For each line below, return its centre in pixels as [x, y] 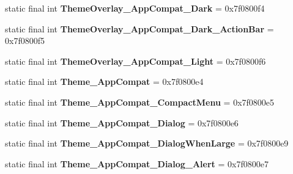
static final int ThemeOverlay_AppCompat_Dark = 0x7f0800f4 [135, 8]
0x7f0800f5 [25, 41]
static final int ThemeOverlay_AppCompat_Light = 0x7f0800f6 [135, 61]
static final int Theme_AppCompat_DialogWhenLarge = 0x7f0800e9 [147, 143]
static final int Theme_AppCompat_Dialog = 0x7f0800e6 [122, 122]
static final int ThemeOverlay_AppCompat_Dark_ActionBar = [139, 28]
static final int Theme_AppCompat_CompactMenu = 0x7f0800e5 [140, 102]
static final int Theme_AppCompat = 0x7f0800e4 [104, 82]
